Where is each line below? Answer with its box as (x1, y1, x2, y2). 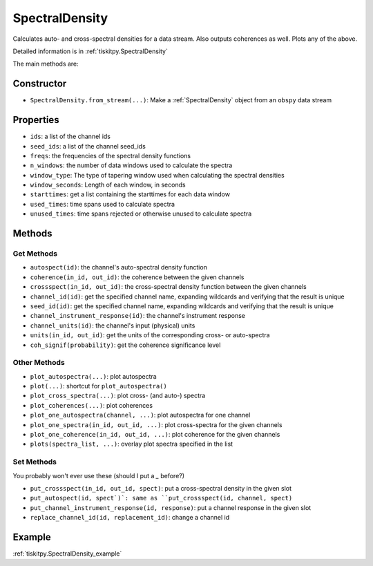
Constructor (12, 78, 67, 90)
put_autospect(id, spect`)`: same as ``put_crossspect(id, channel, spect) (30, 494, 293, 502)
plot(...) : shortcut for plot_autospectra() (30, 382, 167, 390)
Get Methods (12, 249, 58, 258)
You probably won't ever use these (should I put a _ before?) (12, 471, 185, 480)
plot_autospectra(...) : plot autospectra (30, 372, 157, 380)
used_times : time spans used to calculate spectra (30, 200, 175, 208)
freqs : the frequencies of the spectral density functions (30, 151, 191, 160)
